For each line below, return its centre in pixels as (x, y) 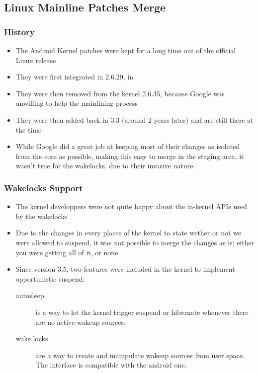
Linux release (36, 60)
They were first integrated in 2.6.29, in (75, 77)
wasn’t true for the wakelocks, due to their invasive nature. (105, 166)
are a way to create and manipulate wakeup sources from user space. (140, 355)
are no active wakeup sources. (81, 322)
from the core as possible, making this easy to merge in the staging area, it (130, 156)
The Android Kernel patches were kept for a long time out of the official (126, 50)
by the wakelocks (42, 216)
